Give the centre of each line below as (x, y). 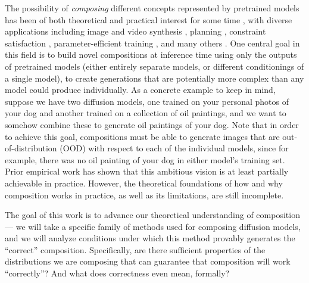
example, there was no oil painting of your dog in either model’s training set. (145, 159)
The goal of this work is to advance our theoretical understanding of (129, 215)
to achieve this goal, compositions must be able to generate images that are (142, 136)
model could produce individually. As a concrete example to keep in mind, (140, 90)
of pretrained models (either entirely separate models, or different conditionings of (154, 66)
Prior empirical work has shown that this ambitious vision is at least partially (147, 171)
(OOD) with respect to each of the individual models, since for (174, 148)
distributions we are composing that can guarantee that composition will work (148, 261)
